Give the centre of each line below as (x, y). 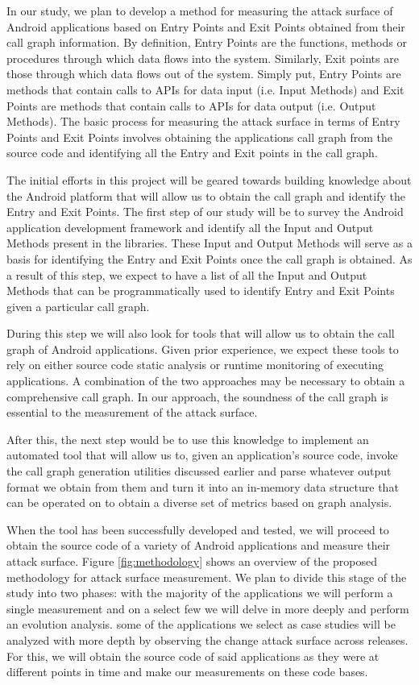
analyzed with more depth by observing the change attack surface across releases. (207, 639)
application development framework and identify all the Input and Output (190, 227)
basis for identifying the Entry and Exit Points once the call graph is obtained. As (209, 258)
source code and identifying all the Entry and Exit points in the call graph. (192, 153)
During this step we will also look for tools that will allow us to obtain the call (201, 333)
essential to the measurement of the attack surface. (132, 412)
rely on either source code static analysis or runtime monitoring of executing (195, 365)
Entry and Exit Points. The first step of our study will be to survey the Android (205, 212)
